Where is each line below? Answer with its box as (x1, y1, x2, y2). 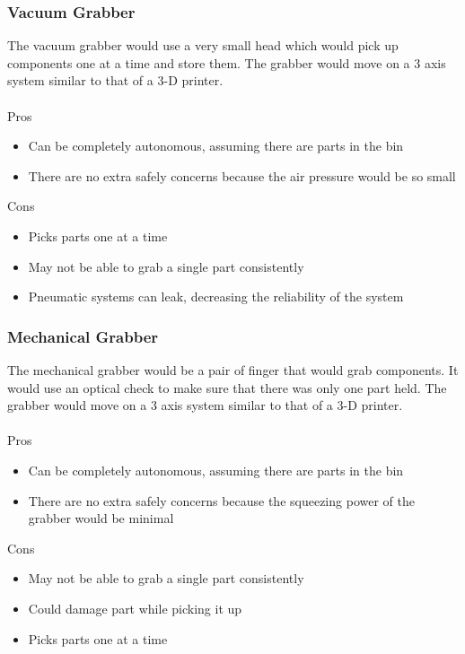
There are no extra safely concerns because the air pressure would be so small (28, 166, 456, 185)
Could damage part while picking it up (28, 598, 242, 617)
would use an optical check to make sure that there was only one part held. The (7, 378, 447, 397)
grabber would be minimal (28, 509, 174, 528)
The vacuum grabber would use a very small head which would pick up (7, 36, 399, 55)
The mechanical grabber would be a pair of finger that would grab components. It (7, 360, 459, 379)
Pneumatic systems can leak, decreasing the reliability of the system (28, 287, 404, 306)
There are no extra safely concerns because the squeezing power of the (28, 491, 415, 510)
